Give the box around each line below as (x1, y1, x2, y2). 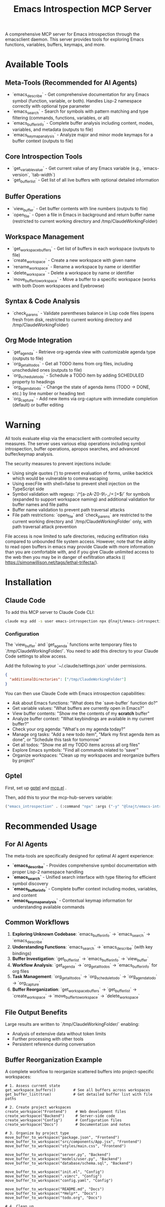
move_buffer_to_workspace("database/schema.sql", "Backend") (5, 1161, 133, 1166)
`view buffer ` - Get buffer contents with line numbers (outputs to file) (12, 205, 148, 213)
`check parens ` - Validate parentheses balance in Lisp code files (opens (12, 310, 154, 317)
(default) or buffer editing (12, 402, 64, 408)
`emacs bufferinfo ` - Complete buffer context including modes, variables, (12, 886, 158, 893)
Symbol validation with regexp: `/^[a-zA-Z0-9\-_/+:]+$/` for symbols (12, 491, 150, 497)
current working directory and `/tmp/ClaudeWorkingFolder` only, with (12, 518, 152, 525)
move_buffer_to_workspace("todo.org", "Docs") (5, 1195, 102, 1201)
